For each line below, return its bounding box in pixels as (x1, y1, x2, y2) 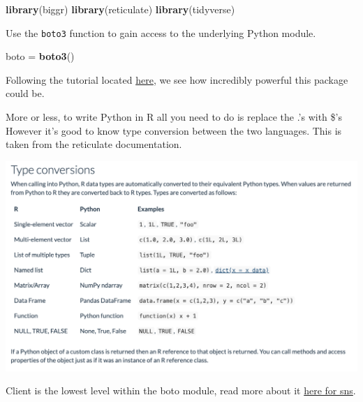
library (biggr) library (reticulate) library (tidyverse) (6, 2, 235, 16)
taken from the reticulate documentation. (6, 137, 182, 151)
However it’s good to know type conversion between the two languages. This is (6, 123, 342, 137)
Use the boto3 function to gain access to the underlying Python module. (6, 25, 316, 40)
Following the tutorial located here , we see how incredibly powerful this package (6, 72, 348, 87)
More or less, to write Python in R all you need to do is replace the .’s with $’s (6, 110, 342, 124)
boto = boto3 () (6, 49, 75, 64)
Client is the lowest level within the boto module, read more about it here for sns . (6, 383, 356, 398)
